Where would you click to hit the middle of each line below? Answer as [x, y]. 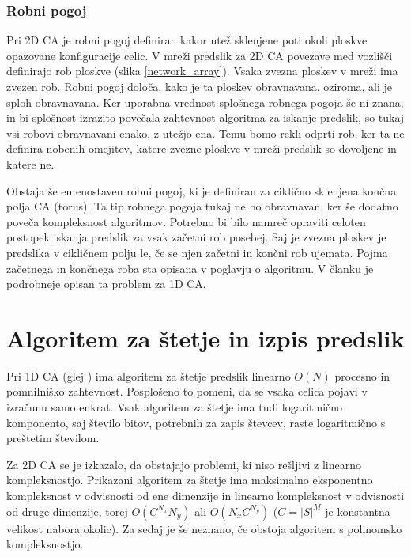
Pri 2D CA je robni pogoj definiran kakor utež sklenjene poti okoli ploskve [187, 40]
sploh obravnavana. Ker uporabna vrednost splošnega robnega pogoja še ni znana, [205, 102]
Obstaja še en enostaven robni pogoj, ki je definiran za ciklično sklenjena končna [202, 190]
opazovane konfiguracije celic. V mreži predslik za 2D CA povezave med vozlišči [200, 55]
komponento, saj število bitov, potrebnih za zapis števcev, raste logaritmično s [196, 422]
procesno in [362, 375]
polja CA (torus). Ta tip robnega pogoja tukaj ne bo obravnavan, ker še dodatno [202, 206]
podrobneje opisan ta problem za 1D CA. [106, 284]
